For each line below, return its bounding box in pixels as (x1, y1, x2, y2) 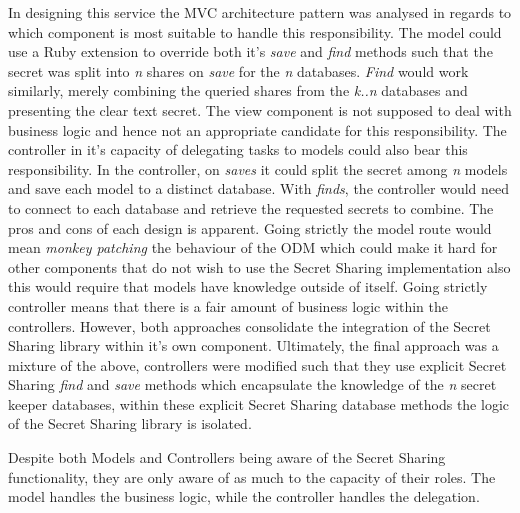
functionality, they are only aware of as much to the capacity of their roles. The (8, 466, 496, 487)
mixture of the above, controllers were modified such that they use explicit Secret (8, 354, 507, 375)
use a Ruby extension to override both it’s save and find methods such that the (8, 41, 493, 62)
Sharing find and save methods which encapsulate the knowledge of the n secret (8, 374, 497, 395)
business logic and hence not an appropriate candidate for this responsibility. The (8, 119, 507, 140)
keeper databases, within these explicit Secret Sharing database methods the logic (8, 393, 509, 414)
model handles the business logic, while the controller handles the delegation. (8, 486, 480, 507)
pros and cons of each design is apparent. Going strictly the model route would (8, 217, 492, 238)
